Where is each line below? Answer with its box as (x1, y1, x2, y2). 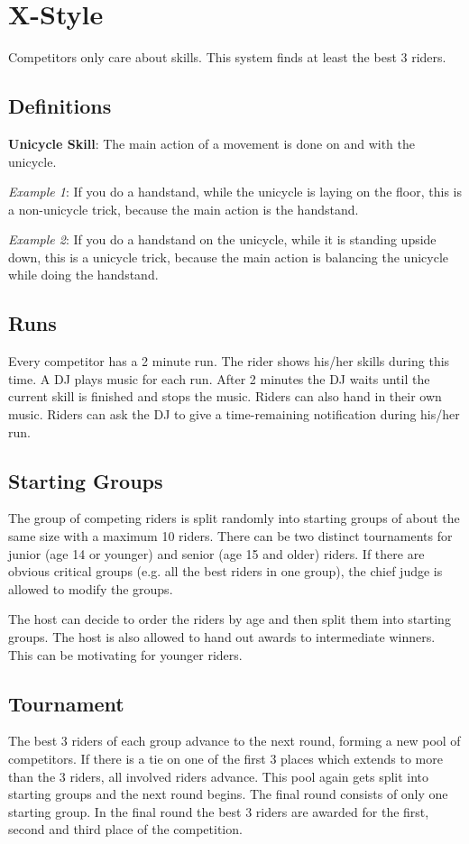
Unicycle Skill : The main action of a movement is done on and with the (8, 133, 415, 152)
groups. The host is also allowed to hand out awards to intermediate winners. (8, 628, 436, 647)
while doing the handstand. (8, 265, 159, 284)
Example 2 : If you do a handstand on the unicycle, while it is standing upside (8, 230, 437, 249)
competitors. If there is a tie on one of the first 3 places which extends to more (8, 749, 443, 767)
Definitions (8, 92, 112, 120)
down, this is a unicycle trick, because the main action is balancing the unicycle (8, 247, 448, 266)
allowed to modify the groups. (8, 579, 173, 598)
